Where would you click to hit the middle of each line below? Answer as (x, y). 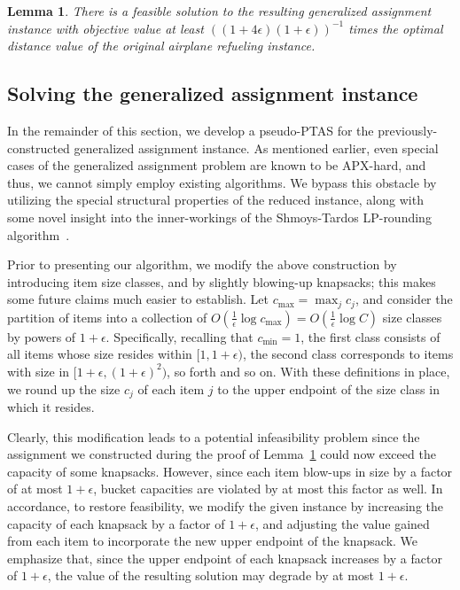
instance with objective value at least (105, 28)
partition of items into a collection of (107, 317)
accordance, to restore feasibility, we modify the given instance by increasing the (225, 505)
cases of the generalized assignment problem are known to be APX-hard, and (217, 165)
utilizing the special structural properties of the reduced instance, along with (215, 200)
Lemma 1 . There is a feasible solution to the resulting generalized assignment (219, 11)
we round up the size (64, 388)
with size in (39, 371)
